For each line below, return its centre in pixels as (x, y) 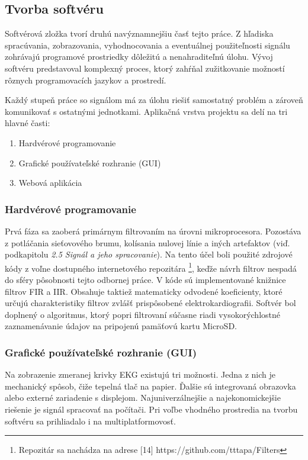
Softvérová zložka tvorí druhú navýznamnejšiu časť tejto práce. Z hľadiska (139, 33)
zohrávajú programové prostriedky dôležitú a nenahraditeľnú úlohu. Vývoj (139, 57)
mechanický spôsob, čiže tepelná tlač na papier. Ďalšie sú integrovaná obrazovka (150, 386)
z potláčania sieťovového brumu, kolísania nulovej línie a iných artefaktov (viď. (147, 242)
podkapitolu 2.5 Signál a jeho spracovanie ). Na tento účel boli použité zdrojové (149, 254)
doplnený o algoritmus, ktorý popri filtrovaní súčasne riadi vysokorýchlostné (143, 314)
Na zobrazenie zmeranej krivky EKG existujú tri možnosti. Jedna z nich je (140, 374)
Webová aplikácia (50, 183)
